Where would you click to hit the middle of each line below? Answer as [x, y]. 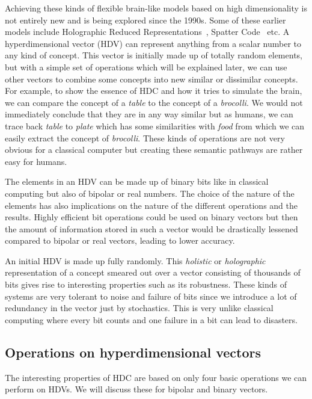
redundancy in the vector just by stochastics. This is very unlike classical [139, 308]
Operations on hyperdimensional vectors [133, 352]
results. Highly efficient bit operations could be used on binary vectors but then [151, 217]
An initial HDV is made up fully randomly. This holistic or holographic [135, 260]
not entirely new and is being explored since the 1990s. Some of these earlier [145, 20]
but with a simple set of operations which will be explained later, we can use [146, 66]
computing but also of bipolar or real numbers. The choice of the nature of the [150, 193]
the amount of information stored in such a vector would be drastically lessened [151, 228]
